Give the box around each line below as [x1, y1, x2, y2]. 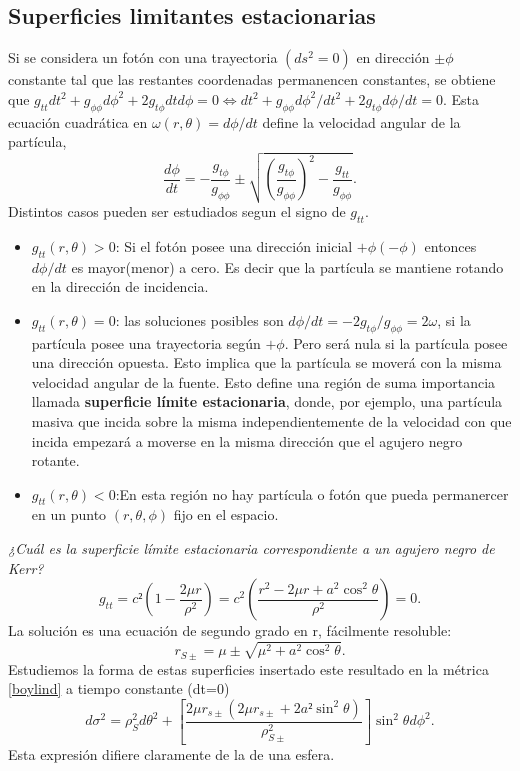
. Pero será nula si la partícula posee [284, 332, 508, 353]
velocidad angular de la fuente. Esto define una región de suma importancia [31, 371, 496, 392]
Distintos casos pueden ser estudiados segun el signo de [8, 200, 346, 221]
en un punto [31, 504, 107, 525]
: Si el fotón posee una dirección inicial [115, 235, 353, 256]
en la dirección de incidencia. [31, 276, 209, 297]
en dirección [356, 47, 430, 68]
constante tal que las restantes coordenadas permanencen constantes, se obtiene [8, 69, 496, 90]
